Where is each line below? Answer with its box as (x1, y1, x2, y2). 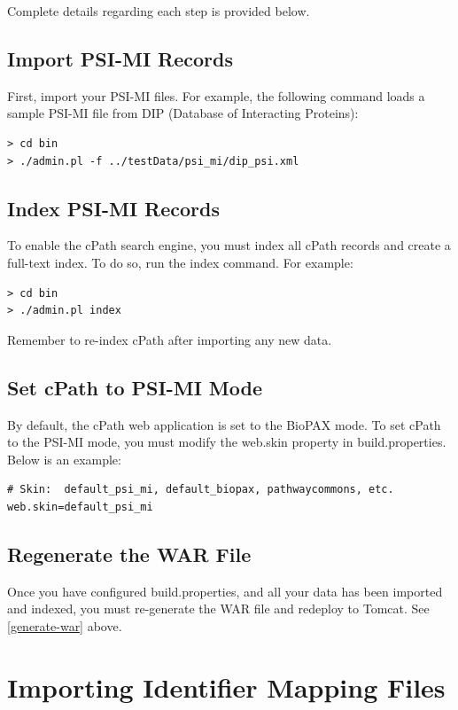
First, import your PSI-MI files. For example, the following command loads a (7, 86, 425, 105)
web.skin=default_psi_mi (7, 500, 153, 513)
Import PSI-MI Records (7, 44, 233, 72)
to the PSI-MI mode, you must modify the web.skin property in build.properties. (7, 433, 446, 451)
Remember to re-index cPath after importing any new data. (7, 330, 332, 348)
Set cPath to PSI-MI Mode (7, 373, 262, 401)
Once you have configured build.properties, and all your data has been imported (7, 581, 443, 600)
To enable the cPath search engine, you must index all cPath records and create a (7, 236, 451, 254)
